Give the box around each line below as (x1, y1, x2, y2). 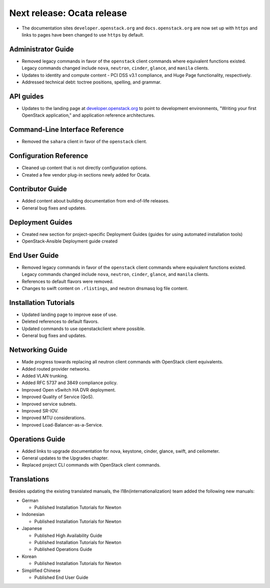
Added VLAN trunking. (21, 372, 68, 378)
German (21, 497, 38, 503)
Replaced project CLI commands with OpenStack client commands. (21, 462, 161, 468)
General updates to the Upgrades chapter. (21, 455, 108, 461)
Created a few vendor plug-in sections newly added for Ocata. (21, 171, 151, 177)
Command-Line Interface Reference (9, 125, 124, 134)
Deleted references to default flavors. (21, 318, 99, 324)
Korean (21, 553, 37, 559)
